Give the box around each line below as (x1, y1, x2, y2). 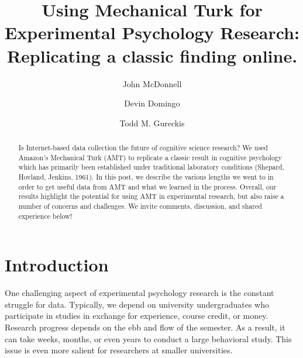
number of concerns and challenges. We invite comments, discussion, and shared (18, 201, 262, 211)
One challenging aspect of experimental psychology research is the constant (5, 287, 274, 299)
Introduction (5, 253, 109, 277)
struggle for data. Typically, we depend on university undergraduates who (5, 298, 269, 310)
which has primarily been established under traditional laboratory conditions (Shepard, (18, 162, 284, 172)
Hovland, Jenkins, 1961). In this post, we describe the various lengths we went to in (18, 172, 274, 182)
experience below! (18, 211, 72, 221)
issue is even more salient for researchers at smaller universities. (5, 344, 233, 356)
